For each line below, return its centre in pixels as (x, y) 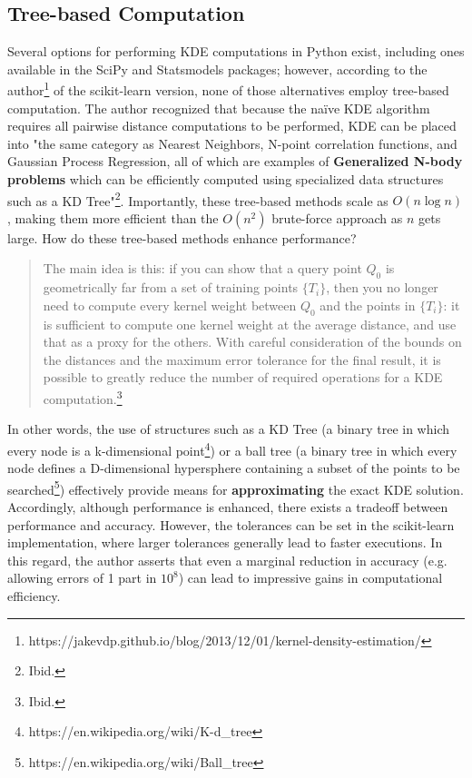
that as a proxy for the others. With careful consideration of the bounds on (252, 342)
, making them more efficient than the (113, 217)
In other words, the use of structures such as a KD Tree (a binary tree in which (229, 429)
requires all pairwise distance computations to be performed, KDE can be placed (232, 126)
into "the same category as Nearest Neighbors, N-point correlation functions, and (232, 143)
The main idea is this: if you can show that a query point (202, 268)
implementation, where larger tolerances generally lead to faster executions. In (225, 542)
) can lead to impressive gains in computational (310, 578)
